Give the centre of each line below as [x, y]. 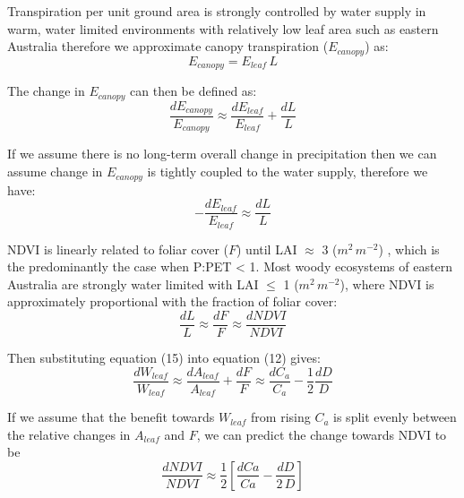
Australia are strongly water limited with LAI [133, 283]
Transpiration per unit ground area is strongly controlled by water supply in [217, 11]
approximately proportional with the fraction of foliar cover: [172, 301]
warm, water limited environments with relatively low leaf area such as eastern [223, 28]
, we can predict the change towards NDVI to [322, 434]
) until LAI [267, 249]
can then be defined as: [193, 91]
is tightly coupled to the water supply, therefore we [288, 172]
